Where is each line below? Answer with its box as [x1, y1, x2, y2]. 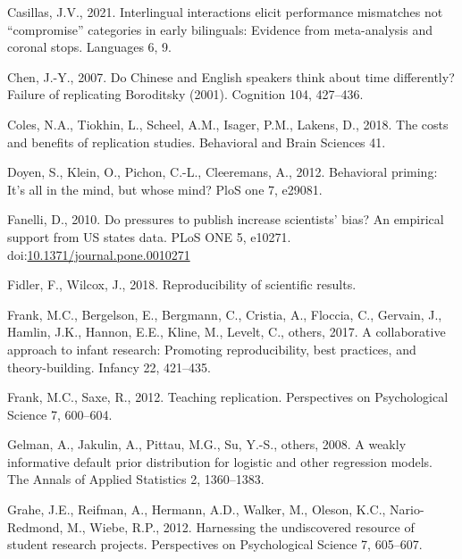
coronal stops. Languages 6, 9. [7, 38, 172, 56]
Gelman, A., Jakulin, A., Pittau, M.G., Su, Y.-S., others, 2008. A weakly [7, 435, 407, 454]
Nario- [390, 500, 424, 519]
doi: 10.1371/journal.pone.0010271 [7, 245, 190, 263]
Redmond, [7, 517, 63, 536]
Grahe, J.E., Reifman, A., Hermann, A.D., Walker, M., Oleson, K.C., [7, 500, 386, 519]
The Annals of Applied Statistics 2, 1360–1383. [7, 470, 265, 488]
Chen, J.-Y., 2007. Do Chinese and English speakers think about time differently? [7, 67, 455, 86]
